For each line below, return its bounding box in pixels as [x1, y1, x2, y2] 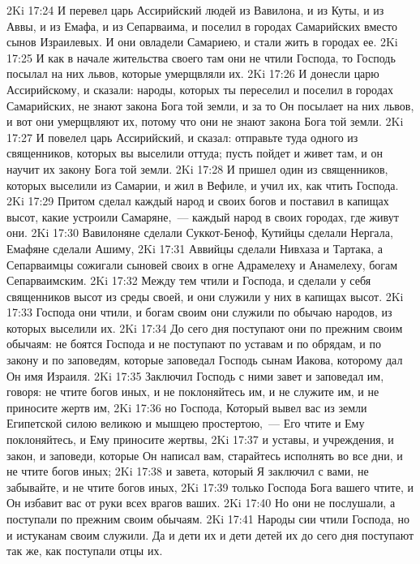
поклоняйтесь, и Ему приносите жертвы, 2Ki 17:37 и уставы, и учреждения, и [6, 431, 394, 448]
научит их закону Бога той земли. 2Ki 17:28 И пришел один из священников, [6, 160, 388, 177]
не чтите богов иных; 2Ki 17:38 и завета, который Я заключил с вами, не [6, 463, 369, 480]
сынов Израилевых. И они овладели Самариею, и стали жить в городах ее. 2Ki [6, 33, 398, 50]
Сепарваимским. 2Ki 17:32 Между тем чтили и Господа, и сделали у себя [6, 272, 371, 289]
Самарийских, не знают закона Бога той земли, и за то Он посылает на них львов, [6, 97, 414, 114]
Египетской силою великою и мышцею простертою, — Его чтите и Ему [6, 415, 365, 432]
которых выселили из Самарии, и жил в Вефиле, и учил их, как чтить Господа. [6, 176, 399, 193]
